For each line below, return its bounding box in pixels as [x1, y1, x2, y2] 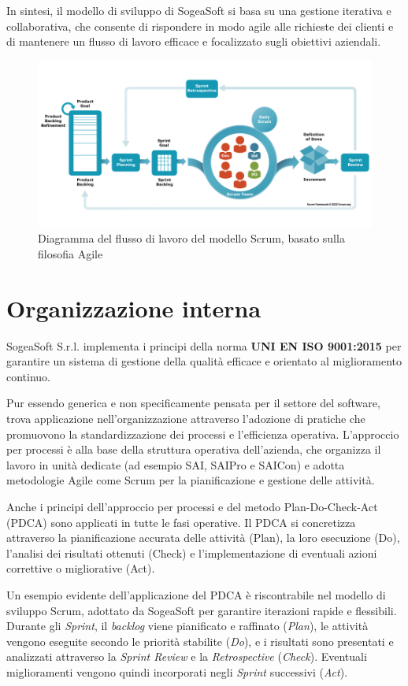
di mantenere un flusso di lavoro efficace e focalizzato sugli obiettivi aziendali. [6, 33, 381, 50]
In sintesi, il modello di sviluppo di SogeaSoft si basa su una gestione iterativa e [6, 2, 391, 18]
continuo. [6, 368, 51, 384]
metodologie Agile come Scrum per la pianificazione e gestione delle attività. [6, 472, 375, 488]
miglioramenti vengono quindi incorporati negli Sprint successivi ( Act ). [6, 663, 348, 680]
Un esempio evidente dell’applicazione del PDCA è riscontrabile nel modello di [6, 587, 386, 603]
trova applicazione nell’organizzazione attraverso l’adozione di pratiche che [6, 410, 365, 427]
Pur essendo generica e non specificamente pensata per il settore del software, [6, 395, 380, 411]
